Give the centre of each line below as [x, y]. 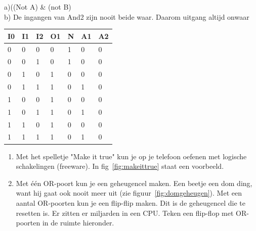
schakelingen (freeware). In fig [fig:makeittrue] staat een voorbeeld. [120, 166]
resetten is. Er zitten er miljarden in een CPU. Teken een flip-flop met [125, 213]
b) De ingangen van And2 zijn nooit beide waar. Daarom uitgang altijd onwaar [127, 16]
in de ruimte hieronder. [78, 223]
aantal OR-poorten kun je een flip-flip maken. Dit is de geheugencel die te [131, 202]
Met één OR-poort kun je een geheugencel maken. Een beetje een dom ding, [134, 183]
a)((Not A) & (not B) [38, 7]
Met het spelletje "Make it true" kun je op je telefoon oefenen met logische [131, 156]
